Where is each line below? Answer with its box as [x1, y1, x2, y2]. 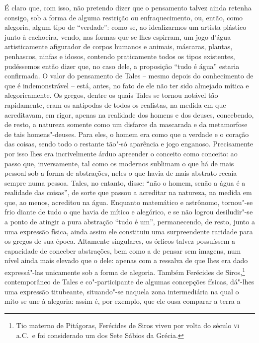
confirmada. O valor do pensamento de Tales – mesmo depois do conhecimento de [4, 70, 254, 81]
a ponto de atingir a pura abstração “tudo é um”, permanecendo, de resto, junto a [4, 216, 255, 227]
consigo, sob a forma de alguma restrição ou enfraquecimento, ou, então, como [4, 12, 243, 22]
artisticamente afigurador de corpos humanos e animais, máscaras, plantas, [4, 41, 233, 52]
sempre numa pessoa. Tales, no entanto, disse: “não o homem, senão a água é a [4, 177, 246, 188]
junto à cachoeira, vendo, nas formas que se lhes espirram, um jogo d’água [4, 31, 231, 42]
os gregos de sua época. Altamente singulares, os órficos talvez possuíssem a [4, 236, 236, 246]
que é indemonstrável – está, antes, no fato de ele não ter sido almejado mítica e [4, 80, 249, 90]
